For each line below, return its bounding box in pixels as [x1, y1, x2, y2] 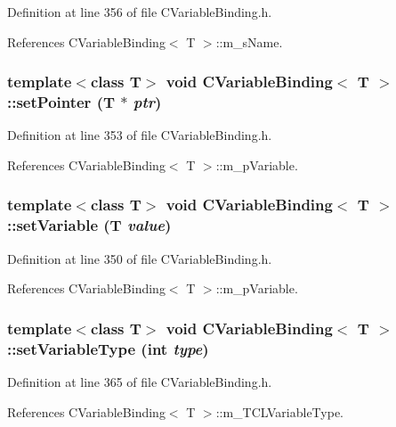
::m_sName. [215, 32, 283, 51]
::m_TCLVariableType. [215, 402, 343, 421]
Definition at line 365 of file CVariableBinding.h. [7, 372, 272, 390]
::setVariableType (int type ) [7, 337, 209, 359]
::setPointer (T [7, 91, 116, 113]
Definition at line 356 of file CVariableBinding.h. [7, 3, 272, 21]
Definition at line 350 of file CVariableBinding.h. [7, 249, 272, 267]
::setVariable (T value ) [7, 214, 172, 236]
